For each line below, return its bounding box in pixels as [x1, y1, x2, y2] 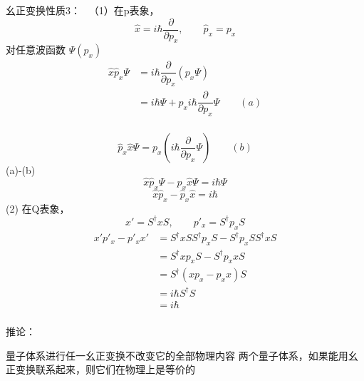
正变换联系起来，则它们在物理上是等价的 [6, 362, 195, 377]
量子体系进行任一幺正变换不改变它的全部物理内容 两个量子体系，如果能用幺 [6, 347, 358, 362]
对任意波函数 [6, 42, 66, 57]
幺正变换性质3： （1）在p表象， [6, 3, 160, 17]
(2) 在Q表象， [6, 200, 70, 215]
